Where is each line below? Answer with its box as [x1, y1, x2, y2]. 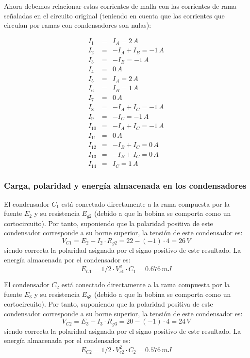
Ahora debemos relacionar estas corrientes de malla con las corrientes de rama [4, 1, 237, 11]
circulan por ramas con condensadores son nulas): [4, 20, 151, 30]
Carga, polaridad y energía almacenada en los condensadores [4, 179, 247, 192]
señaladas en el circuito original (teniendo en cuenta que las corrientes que [4, 10, 225, 20]
